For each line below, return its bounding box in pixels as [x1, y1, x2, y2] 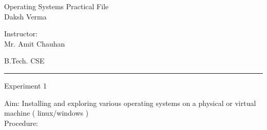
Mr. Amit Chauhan [4, 38, 65, 49]
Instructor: [4, 28, 38, 39]
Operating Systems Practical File [4, 1, 109, 11]
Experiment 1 [4, 80, 47, 91]
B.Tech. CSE [4, 55, 45, 66]
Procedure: [4, 117, 39, 128]
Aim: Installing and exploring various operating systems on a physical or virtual [4, 97, 256, 108]
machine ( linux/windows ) [4, 107, 89, 118]
